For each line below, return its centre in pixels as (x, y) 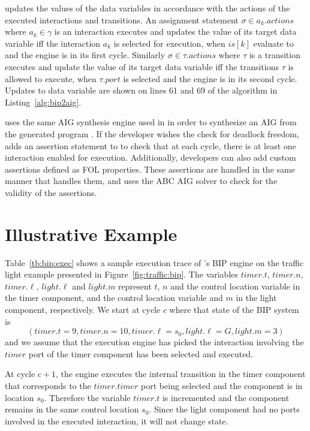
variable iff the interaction (53, 43)
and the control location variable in (235, 286)
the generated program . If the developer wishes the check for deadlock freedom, (152, 133)
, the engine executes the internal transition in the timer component (181, 374)
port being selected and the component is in (222, 385)
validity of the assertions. (51, 192)
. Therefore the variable (87, 397)
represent (135, 286)
